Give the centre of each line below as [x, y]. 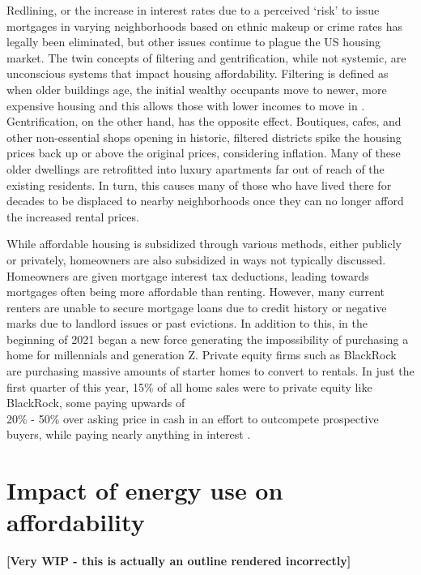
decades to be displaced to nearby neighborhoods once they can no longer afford [205, 201]
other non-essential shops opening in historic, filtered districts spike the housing [204, 137]
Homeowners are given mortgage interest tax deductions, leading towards [188, 275]
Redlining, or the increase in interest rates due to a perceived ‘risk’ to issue [193, 10]
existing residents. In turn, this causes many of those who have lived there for [199, 185]
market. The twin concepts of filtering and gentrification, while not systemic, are [206, 57]
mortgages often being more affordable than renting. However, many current [196, 292]
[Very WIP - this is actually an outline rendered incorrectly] [179, 561]
